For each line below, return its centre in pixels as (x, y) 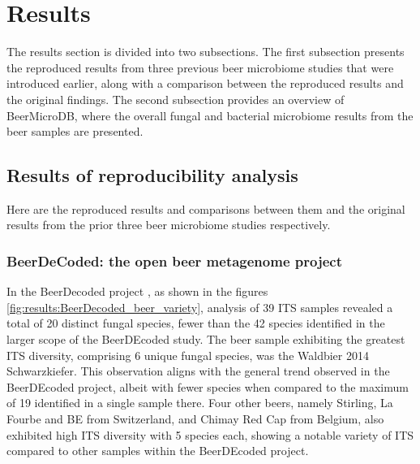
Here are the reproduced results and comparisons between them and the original (206, 208)
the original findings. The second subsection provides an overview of (176, 99)
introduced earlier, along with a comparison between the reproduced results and (205, 83)
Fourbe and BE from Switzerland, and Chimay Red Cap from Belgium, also (195, 419)
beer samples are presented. (75, 131)
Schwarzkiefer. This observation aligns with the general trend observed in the (198, 371)
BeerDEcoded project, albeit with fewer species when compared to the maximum (208, 386)
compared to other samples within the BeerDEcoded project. (158, 451)
